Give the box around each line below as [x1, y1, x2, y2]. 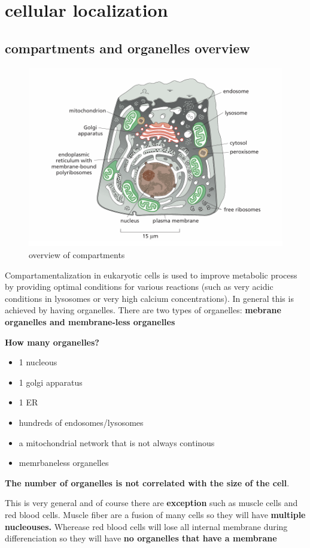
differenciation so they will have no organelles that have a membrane [5, 532, 277, 544]
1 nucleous [19, 356, 57, 368]
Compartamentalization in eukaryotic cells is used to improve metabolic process [5, 268, 297, 281]
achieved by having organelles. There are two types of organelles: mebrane [5, 304, 281, 316]
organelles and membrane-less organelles [5, 316, 175, 328]
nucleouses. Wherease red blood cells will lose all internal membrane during [5, 520, 288, 532]
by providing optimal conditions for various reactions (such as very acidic [5, 280, 273, 293]
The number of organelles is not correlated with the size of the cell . [5, 476, 290, 489]
